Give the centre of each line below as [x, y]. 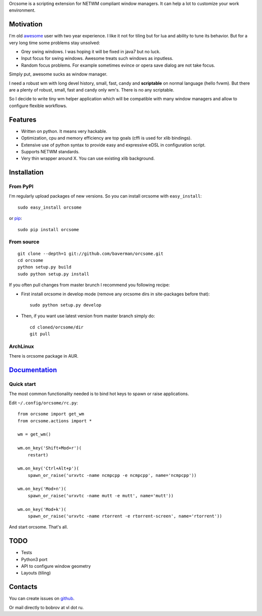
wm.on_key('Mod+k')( [42, 509]
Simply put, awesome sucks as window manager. [58, 74]
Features [23, 119]
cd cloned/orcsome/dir [57, 327]
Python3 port [34, 559]
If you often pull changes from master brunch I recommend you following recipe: [89, 285]
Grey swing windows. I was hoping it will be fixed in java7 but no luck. [91, 52]
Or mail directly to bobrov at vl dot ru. [46, 607]
